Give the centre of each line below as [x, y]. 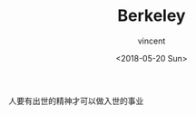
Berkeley [152, 16]
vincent [152, 41]
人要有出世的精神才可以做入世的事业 [76, 101]
